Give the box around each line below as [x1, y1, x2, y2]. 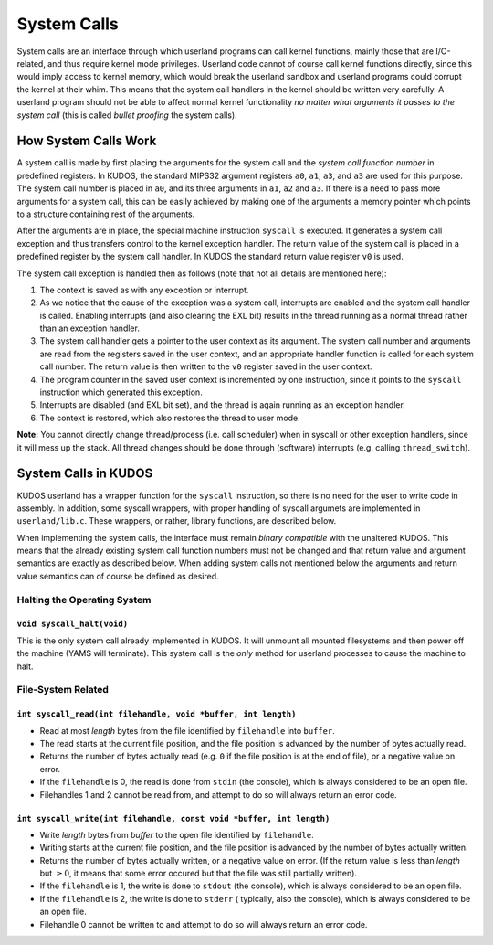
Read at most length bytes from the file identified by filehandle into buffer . [39, 725, 335, 736]
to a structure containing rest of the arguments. [16, 208, 195, 219]
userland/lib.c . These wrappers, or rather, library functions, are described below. [16, 515, 337, 526]
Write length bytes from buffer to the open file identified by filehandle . [39, 829, 314, 840]
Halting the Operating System [16, 593, 152, 606]
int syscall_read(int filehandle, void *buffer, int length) [16, 709, 297, 719]
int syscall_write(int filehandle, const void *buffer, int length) [16, 813, 330, 823]
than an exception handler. [39, 323, 141, 334]
